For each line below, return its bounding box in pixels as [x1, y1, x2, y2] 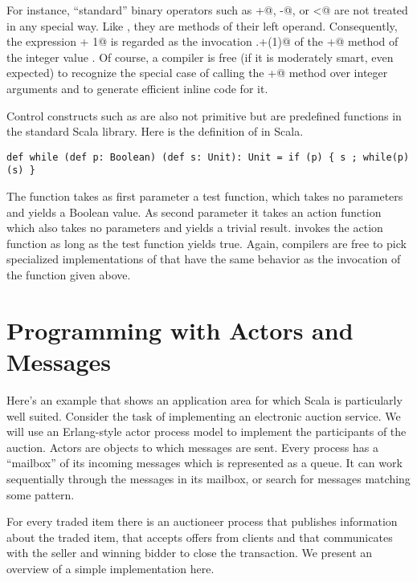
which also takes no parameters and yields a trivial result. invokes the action [6, 219, 383, 236]
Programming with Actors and [6, 313, 354, 346]
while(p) [362, 151, 410, 163]
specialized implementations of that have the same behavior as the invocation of [6, 250, 401, 267]
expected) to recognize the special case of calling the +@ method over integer [6, 64, 388, 81]
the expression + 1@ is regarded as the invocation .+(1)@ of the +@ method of [6, 33, 399, 50]
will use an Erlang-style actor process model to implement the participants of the [6, 423, 407, 440]
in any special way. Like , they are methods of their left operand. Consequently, [6, 17, 398, 34]
